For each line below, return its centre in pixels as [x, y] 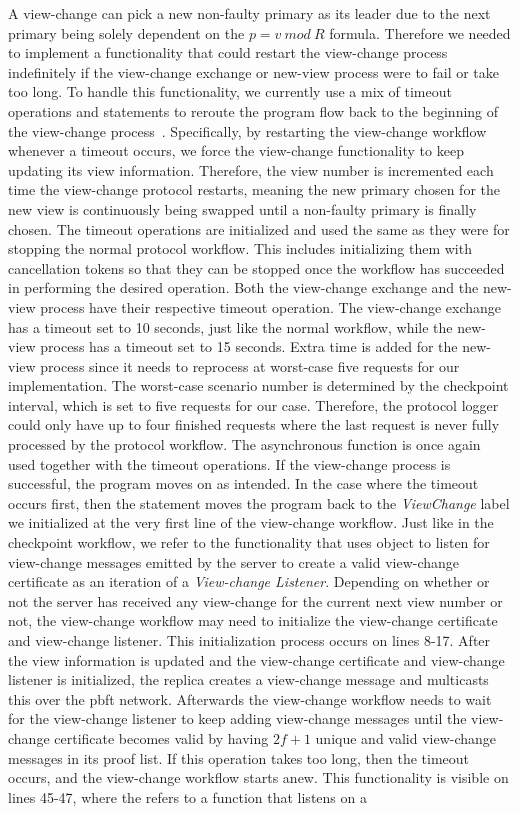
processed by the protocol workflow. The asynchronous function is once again [244, 444]
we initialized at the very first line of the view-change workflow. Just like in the [251, 522]
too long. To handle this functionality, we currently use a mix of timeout [230, 91]
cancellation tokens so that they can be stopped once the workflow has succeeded [256, 267]
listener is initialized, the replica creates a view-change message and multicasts [248, 679]
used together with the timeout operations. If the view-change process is [229, 463]
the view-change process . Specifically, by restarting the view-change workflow [247, 130]
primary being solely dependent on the [126, 32]
